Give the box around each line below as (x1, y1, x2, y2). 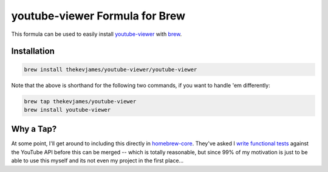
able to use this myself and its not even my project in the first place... (11, 157, 184, 164)
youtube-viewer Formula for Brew (11, 9, 185, 22)
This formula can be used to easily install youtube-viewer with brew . (11, 30, 182, 38)
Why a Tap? (11, 124, 57, 134)
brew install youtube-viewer (24, 106, 111, 113)
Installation (11, 46, 55, 57)
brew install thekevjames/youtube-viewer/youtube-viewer (24, 66, 197, 73)
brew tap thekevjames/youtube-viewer (24, 98, 137, 105)
